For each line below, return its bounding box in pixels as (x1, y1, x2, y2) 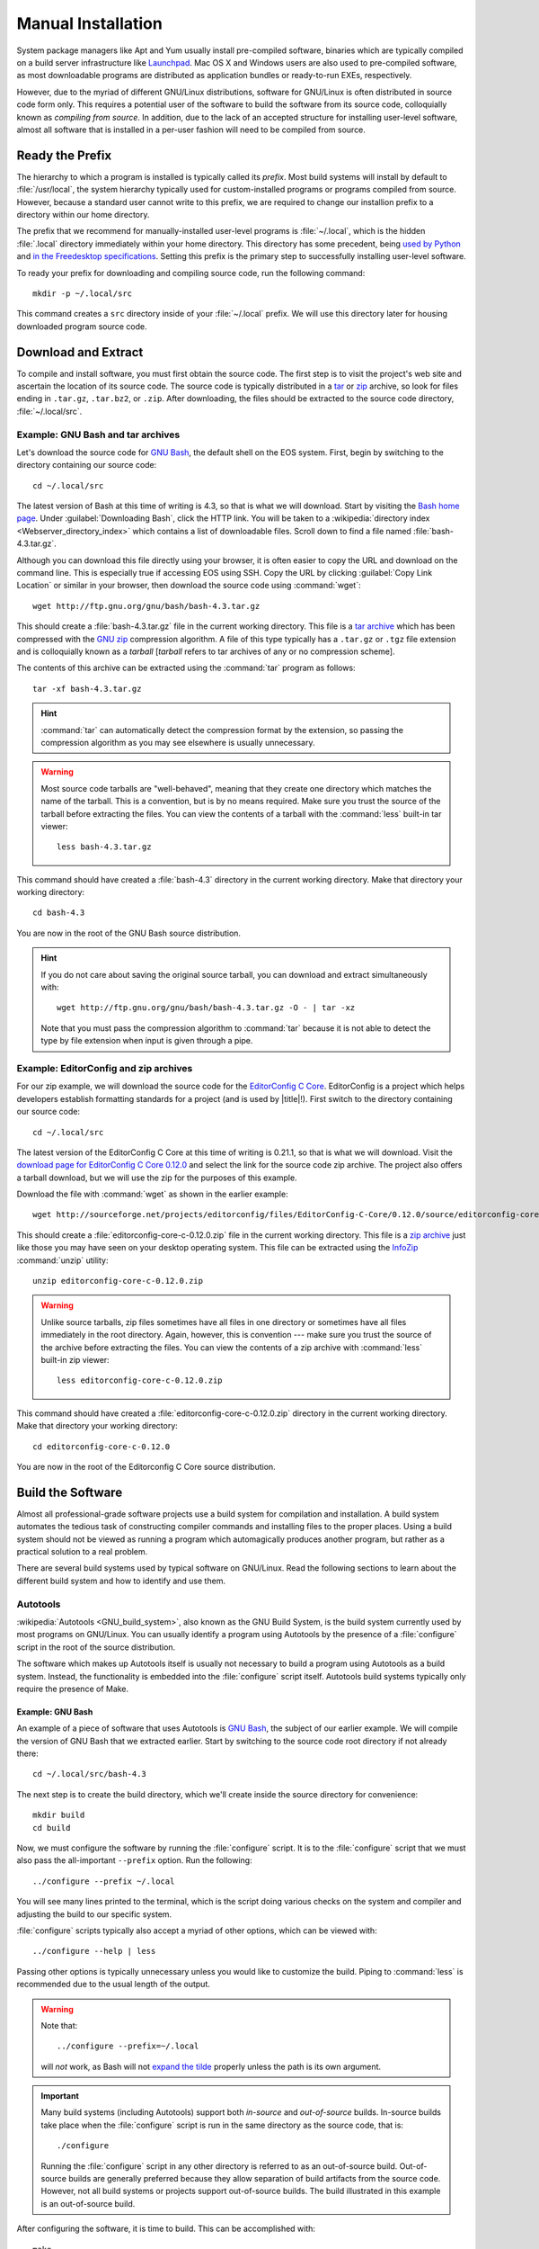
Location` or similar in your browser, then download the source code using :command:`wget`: (16, 580, 361, 591)
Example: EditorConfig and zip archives (16, 1062, 193, 1074)
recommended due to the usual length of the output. (16, 1979, 211, 1990)
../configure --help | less (32, 1946, 156, 1957)
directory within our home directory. (16, 209, 150, 220)
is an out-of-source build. (40, 2198, 136, 2209)
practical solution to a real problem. (16, 1546, 148, 1557)
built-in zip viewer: (40, 1354, 110, 1365)
